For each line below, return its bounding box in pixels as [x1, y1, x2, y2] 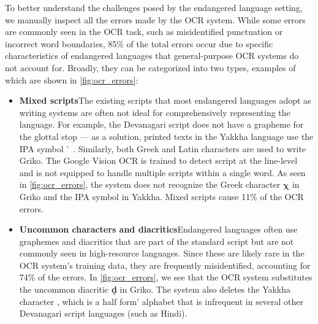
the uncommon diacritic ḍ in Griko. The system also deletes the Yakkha [19, 283, 291, 296]
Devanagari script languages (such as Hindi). [19, 307, 187, 320]
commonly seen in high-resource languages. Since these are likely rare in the [19, 247, 305, 260]
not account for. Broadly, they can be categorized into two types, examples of [5, 61, 296, 74]
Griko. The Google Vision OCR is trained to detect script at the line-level [19, 154, 298, 167]
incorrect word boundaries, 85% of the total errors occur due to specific [5, 37, 273, 50]
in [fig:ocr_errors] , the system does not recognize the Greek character [19, 178, 281, 191]
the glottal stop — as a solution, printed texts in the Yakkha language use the [19, 129, 314, 142]
